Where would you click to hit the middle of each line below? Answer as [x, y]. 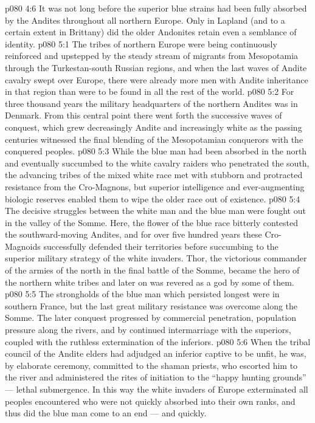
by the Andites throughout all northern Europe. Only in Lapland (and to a [145, 20]
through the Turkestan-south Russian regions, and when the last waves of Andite [156, 67]
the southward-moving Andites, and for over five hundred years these [133, 234]
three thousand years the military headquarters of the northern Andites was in [151, 103]
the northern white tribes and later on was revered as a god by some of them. [150, 282]
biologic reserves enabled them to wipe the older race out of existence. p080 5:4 [153, 198]
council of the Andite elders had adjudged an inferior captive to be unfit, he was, [156, 353]
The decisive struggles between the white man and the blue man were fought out [155, 211]
